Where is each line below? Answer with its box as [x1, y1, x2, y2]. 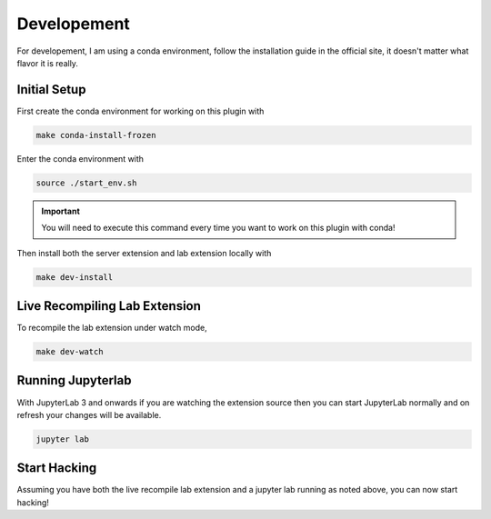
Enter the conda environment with [16, 153, 145, 164]
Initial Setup [16, 82, 86, 97]
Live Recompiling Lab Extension [16, 298, 202, 314]
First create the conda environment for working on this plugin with [16, 105, 265, 116]
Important [41, 205, 81, 216]
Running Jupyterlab [16, 373, 132, 388]
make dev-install [35, 272, 114, 282]
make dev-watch [35, 346, 104, 357]
